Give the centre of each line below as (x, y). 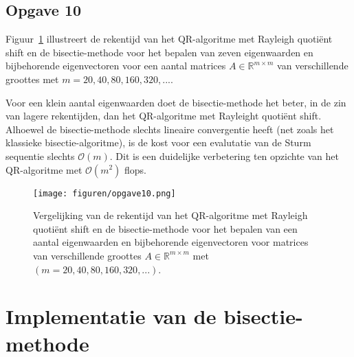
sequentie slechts (40, 156)
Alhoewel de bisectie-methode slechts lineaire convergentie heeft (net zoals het (170, 129)
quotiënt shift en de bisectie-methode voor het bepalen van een (165, 228)
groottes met (32, 79)
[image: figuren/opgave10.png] (104, 193)
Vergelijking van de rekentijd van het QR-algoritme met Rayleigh (170, 215)
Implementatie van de (111, 316)
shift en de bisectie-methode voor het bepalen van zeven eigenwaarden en (159, 52)
